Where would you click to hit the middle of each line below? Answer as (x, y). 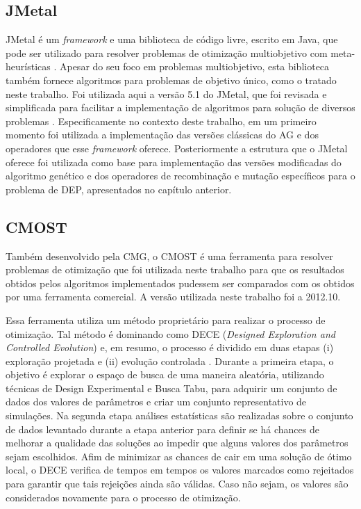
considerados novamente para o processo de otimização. (123, 497)
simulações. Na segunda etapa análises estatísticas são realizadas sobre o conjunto (179, 415)
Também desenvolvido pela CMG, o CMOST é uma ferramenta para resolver (169, 256)
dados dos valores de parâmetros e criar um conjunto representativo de (156, 402)
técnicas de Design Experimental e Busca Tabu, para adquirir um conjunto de (171, 388)
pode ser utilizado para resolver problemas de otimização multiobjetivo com (167, 52)
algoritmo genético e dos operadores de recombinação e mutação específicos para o (180, 176)
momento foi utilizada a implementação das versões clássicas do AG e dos (162, 135)
